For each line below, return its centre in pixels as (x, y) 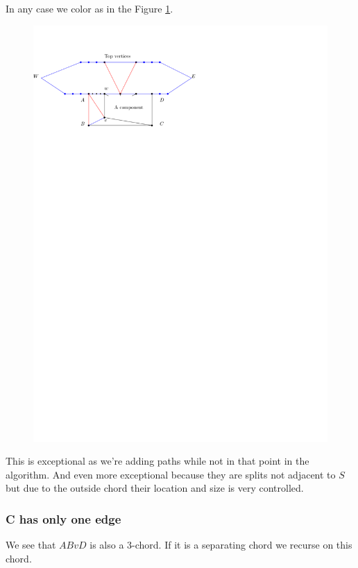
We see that (31, 545)
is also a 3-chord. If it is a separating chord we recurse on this (221, 545)
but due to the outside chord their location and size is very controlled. (155, 488)
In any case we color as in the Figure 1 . (89, 8)
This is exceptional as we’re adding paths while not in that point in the (157, 461)
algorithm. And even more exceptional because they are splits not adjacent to (171, 474)
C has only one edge (63, 518)
